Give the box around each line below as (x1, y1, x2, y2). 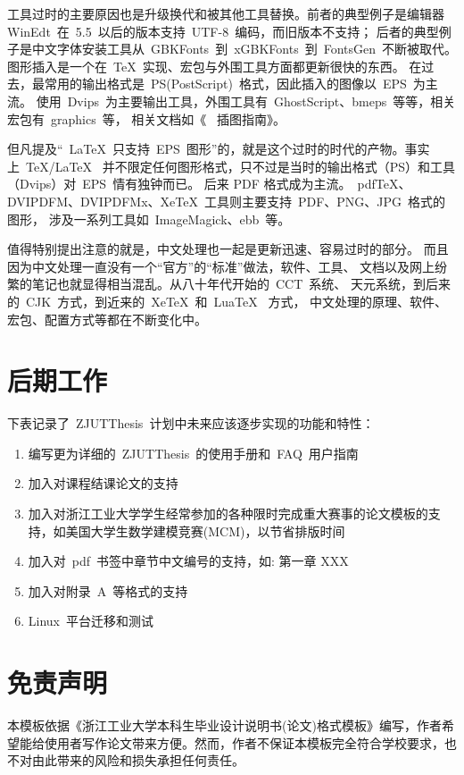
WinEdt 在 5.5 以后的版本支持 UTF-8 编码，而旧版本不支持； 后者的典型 (7, 21, 439, 40)
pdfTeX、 (357, 174, 411, 193)
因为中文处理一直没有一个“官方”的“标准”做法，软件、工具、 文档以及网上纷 (7, 257, 448, 275)
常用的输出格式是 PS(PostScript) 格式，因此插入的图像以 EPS (44, 74, 407, 93)
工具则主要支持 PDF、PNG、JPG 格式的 (203, 191, 446, 210)
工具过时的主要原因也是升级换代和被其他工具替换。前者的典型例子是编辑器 (7, 4, 444, 22)
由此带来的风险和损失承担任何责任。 (31, 751, 244, 770)
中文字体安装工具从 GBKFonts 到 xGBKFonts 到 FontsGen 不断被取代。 (31, 39, 457, 58)
